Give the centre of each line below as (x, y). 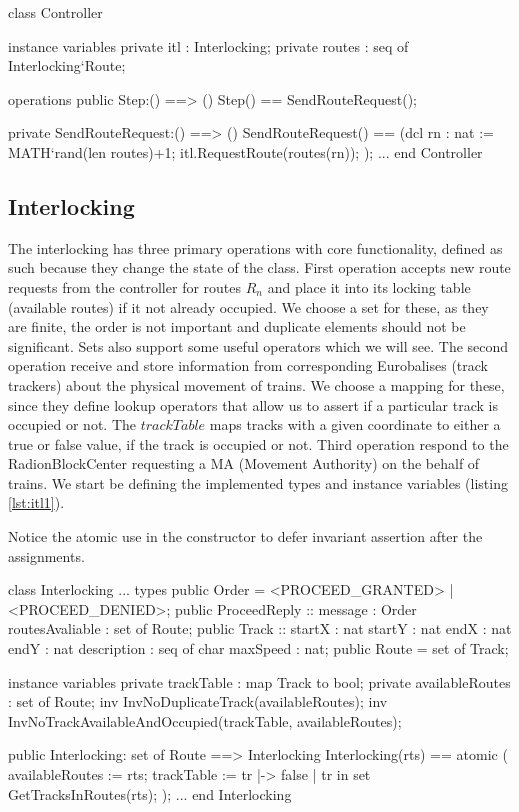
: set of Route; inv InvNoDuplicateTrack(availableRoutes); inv (198, 701)
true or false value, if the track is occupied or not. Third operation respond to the (258, 443)
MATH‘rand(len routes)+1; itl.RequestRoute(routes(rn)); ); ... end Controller (245, 151)
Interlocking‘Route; (67, 65)
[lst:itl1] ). (36, 502)
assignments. (46, 555)
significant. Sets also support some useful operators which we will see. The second (258, 345)
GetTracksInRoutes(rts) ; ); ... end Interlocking (150, 793)
